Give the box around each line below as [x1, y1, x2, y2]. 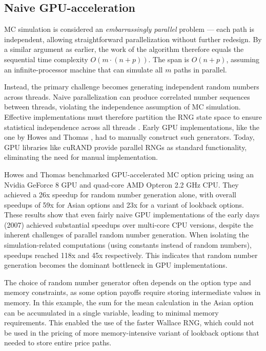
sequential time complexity [4, 53, 88, 64]
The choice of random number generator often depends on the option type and [4, 276, 251, 287]
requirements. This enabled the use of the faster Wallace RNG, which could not [4, 317, 254, 328]
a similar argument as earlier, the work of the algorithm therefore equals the [4, 44, 244, 54]
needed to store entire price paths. [4, 337, 112, 348]
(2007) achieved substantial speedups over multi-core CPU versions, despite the [4, 219, 254, 230]
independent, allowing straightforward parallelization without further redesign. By [4, 33, 262, 44]
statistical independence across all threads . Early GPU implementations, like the [4, 121, 260, 132]
